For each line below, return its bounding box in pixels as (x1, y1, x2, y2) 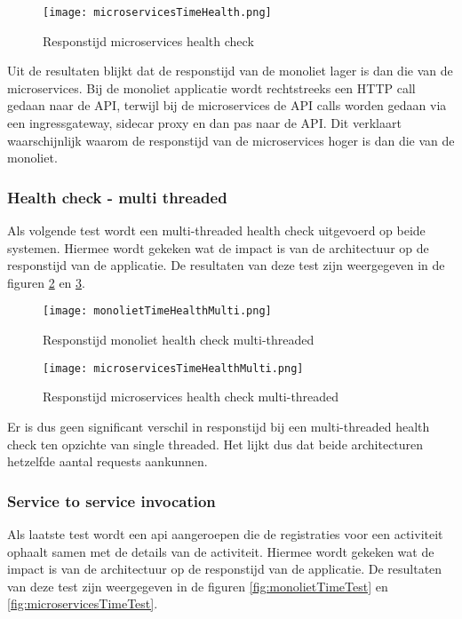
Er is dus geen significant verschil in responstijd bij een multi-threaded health (7, 417, 430, 435)
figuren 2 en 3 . (7, 273, 85, 291)
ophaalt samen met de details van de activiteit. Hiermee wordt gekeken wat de (7, 542, 434, 560)
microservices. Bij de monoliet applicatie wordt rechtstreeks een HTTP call (7, 78, 416, 97)
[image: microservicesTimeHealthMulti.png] (43, 361, 304, 375)
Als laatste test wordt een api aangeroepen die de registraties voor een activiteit (7, 524, 443, 543)
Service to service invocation (7, 489, 216, 512)
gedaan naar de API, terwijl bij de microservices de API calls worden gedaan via (7, 96, 447, 115)
